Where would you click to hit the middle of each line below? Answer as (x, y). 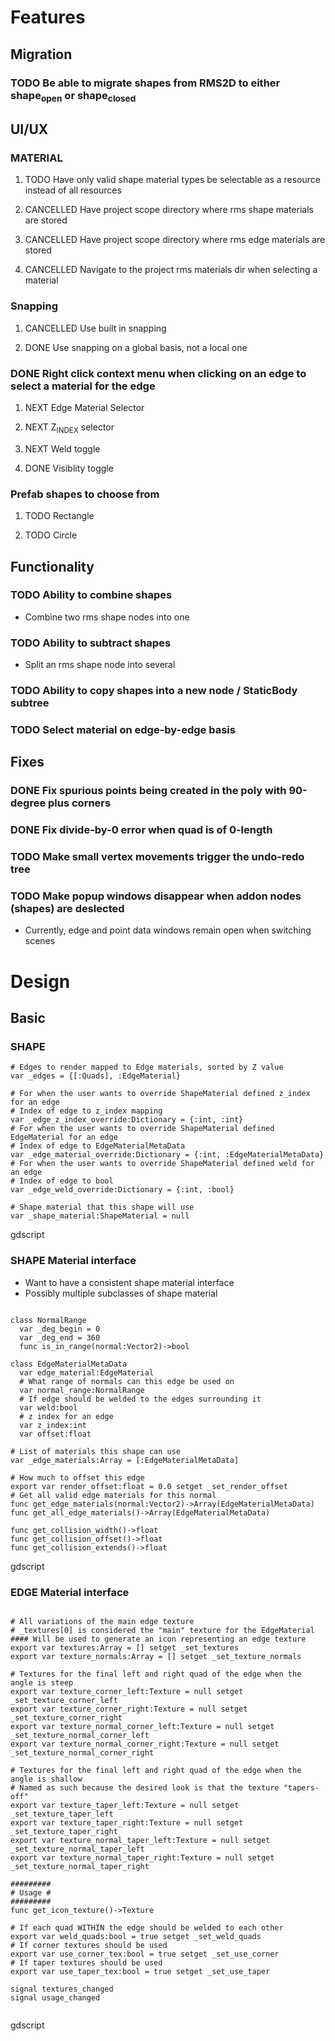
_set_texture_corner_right (66, 1717)
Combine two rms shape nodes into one (107, 617)
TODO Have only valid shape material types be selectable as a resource (173, 180)
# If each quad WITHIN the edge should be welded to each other (147, 1927)
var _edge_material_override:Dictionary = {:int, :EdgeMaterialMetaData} (167, 1155)
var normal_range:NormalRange (82, 1390)
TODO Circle (51, 535)
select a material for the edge (83, 386)
